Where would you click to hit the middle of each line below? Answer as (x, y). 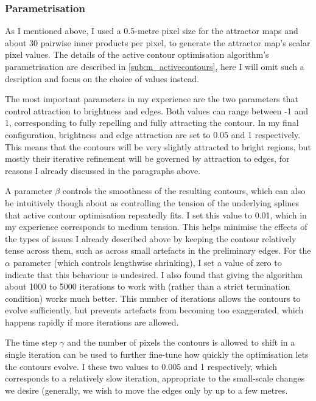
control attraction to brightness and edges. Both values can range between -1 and (157, 110)
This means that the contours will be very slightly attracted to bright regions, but (158, 146)
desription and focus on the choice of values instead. (102, 78)
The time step (31, 342)
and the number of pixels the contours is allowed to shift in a (181, 342)
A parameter (29, 191)
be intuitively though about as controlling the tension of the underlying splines (152, 202)
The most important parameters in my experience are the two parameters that (152, 99)
